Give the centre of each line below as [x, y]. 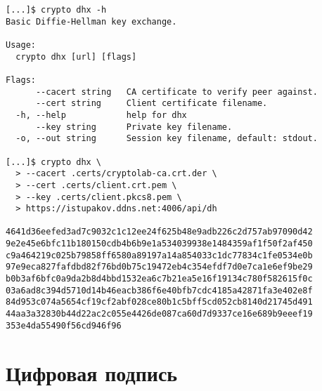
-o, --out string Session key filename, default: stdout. [167, 139]
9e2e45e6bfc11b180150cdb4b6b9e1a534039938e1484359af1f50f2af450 [159, 244]
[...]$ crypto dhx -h [56, 10]
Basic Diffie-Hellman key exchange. [91, 21]
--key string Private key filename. [134, 127]
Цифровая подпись [92, 372]
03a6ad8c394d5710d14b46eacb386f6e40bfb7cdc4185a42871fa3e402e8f [159, 290]
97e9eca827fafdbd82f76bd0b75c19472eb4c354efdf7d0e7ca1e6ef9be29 [159, 267]
